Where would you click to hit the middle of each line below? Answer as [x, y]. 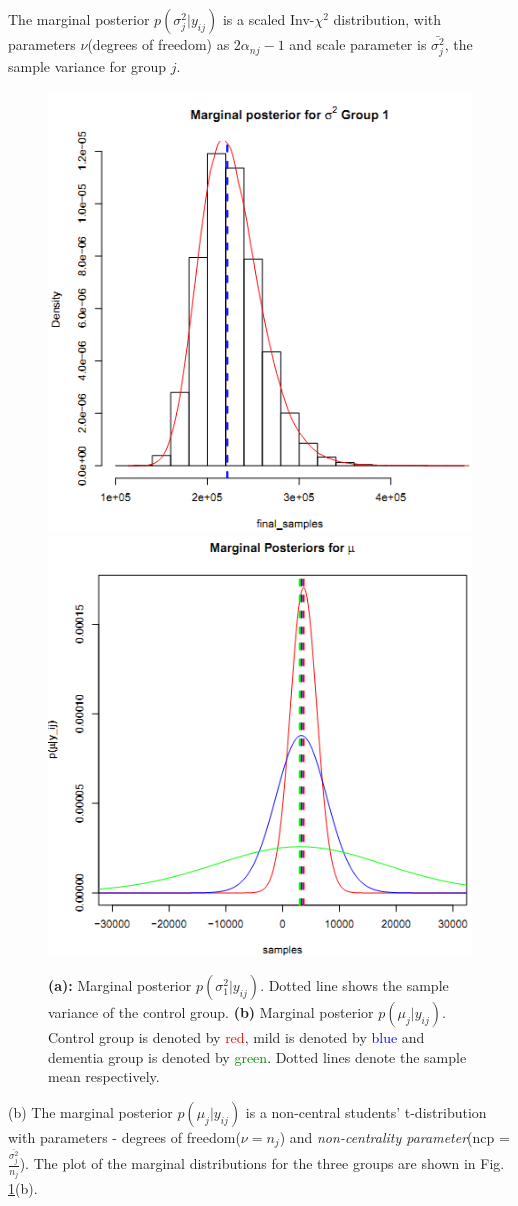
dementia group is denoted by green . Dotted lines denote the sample [257, 1056]
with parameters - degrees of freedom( [124, 1136]
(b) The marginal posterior [90, 1111]
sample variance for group [87, 66]
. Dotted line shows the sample [354, 985]
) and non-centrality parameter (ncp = [394, 1136]
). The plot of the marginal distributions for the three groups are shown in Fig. [262, 1163]
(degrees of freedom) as [158, 44]
